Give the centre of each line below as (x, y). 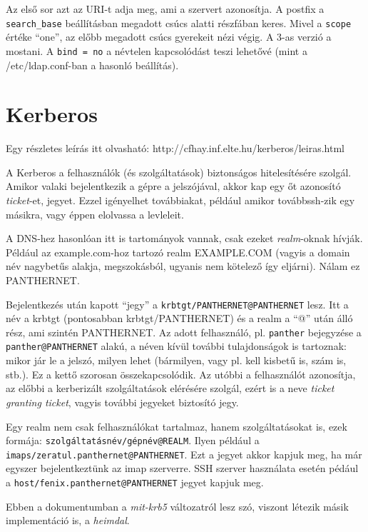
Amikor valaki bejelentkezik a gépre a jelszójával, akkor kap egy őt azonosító (173, 186)
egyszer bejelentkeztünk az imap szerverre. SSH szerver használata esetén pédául (182, 468)
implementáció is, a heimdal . (68, 520)
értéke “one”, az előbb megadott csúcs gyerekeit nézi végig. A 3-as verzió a (169, 37)
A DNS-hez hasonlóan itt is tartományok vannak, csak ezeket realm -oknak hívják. (184, 238)
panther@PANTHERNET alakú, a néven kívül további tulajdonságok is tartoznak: (176, 346)
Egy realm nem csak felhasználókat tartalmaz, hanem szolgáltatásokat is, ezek (177, 426)
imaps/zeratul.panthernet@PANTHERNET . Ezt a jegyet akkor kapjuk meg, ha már (184, 454)
